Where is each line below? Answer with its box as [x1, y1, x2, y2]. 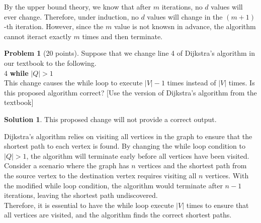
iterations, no [161, 2, 203, 12]
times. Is [228, 77, 255, 88]
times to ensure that [186, 199, 249, 210]
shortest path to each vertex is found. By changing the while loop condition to [4, 141, 246, 151]
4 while [4, 67, 29, 78]
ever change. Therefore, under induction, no [4, 11, 139, 22]
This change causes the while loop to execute [4, 77, 143, 88]
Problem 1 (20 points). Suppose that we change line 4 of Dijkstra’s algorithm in [4, 48, 255, 58]
